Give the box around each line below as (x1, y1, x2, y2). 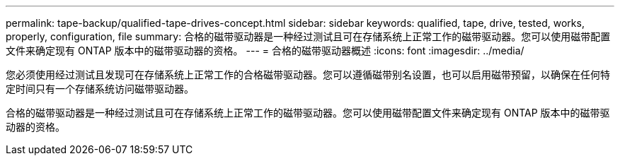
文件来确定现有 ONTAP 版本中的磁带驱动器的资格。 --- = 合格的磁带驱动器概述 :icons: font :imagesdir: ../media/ (6, 44, 524, 56)
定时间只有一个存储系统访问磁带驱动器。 (6, 83, 194, 95)
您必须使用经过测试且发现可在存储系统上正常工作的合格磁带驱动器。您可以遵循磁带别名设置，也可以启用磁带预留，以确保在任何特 (6, 68, 610, 80)
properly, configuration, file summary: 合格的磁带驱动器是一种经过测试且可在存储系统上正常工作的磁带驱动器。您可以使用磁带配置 (6, 30, 611, 42)
